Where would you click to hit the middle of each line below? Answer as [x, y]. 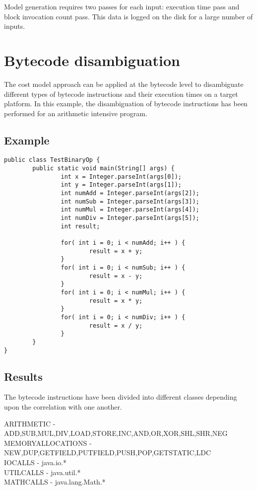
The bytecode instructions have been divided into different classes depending [121, 397]
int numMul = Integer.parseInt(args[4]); [130, 210]
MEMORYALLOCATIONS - [48, 443]
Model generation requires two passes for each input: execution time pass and [122, 6]
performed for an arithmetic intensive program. [76, 113]
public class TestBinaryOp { [52, 160]
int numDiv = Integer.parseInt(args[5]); [130, 218]
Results [23, 376]
